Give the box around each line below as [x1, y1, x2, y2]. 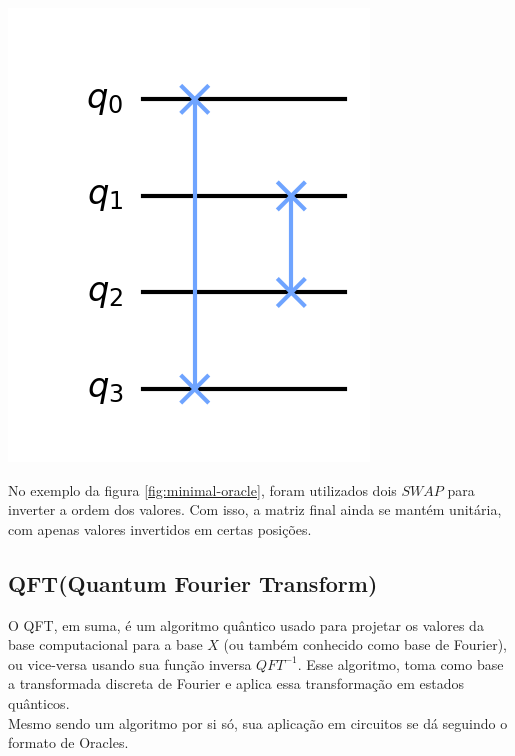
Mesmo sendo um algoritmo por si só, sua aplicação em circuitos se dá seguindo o [8, 712, 508, 733]
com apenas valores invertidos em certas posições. [8, 518, 312, 539]
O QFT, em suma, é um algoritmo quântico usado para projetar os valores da [8, 614, 484, 635]
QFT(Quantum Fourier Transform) [8, 567, 378, 598]
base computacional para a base [8, 634, 203, 655]
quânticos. [8, 692, 70, 713]
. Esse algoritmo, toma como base [297, 653, 504, 674]
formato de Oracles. [8, 732, 129, 753]
